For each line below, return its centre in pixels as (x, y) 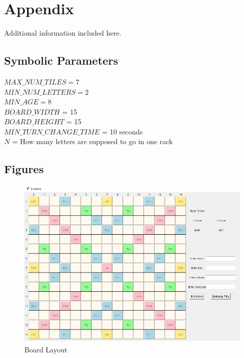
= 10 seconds (122, 131)
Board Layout (46, 349)
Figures (24, 169)
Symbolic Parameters (61, 60)
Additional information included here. (63, 33)
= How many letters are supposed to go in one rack (92, 141)
